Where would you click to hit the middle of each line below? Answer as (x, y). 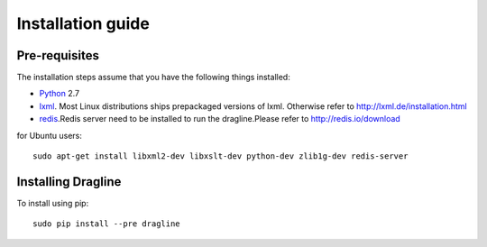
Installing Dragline (69, 182)
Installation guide (83, 23)
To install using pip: (53, 203)
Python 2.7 (60, 94)
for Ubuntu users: (50, 135)
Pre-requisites (58, 55)
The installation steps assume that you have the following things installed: (153, 78)
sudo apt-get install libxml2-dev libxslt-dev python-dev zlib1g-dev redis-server (221, 156)
